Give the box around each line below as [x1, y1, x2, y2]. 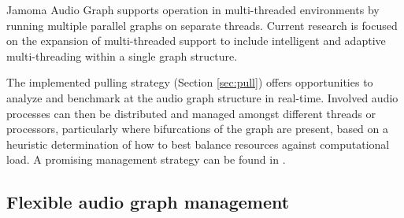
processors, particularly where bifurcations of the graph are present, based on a [6, 120, 388, 137]
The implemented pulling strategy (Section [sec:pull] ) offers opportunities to [6, 74, 373, 91]
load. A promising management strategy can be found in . [6, 151, 286, 168]
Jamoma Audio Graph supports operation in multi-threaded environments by [6, 2, 380, 17]
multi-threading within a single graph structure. [6, 47, 238, 64]
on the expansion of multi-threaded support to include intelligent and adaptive [6, 32, 386, 49]
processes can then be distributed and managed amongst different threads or [6, 105, 376, 121]
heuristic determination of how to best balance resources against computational [6, 135, 390, 152]
